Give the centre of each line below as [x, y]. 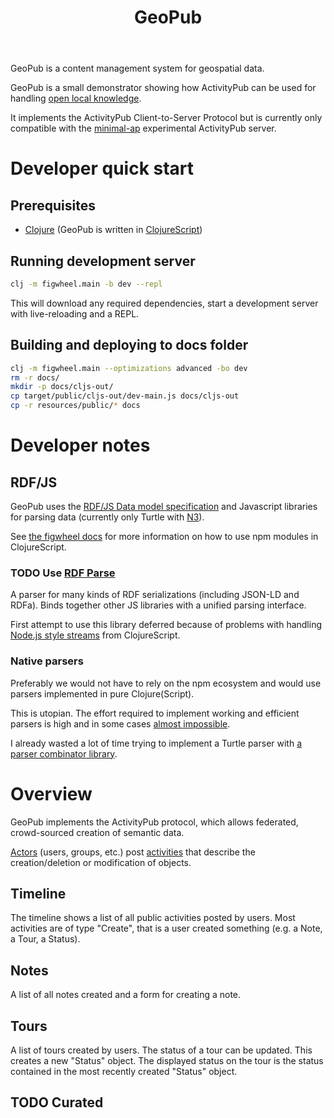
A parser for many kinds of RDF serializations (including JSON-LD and [155, 595]
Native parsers [47, 661]
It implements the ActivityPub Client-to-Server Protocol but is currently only [166, 118]
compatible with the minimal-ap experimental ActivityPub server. [143, 128]
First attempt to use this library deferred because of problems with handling [166, 625]
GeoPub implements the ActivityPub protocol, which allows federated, [154, 822]
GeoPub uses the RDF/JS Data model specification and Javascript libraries [164, 507]
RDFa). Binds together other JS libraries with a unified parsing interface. [158, 605]
